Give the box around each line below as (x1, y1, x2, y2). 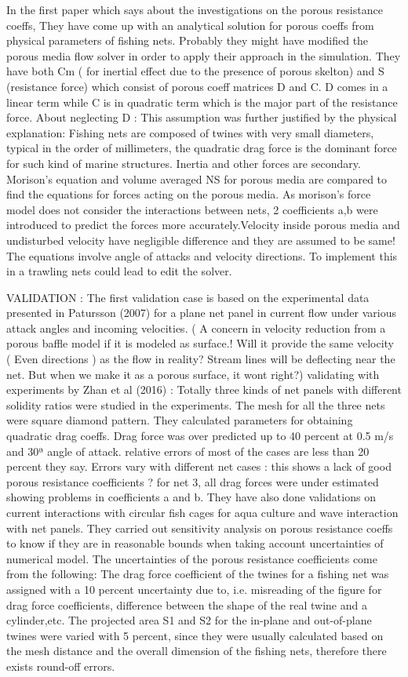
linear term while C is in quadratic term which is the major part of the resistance (6, 93, 398, 110)
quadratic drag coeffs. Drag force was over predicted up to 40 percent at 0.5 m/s (6, 428, 394, 444)
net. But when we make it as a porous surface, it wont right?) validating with (6, 366, 380, 382)
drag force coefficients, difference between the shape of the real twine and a (6, 596, 367, 613)
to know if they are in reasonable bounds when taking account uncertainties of (6, 535, 384, 551)
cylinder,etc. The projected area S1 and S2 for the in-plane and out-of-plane (6, 612, 372, 628)
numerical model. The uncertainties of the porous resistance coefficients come (6, 550, 377, 566)
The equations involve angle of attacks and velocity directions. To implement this (6, 247, 398, 264)
